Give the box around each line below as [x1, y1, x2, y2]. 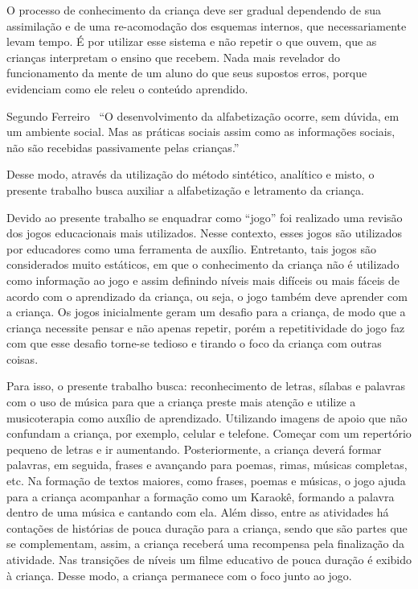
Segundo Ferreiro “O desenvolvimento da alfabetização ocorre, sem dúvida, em [6, 107, 400, 124]
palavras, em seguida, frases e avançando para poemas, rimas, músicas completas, [6, 456, 408, 473]
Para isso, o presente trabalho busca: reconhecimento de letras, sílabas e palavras [6, 377, 406, 394]
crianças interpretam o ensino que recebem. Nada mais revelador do [6, 48, 340, 65]
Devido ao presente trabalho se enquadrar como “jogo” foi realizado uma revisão [6, 208, 403, 225]
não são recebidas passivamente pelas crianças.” [6, 138, 240, 155]
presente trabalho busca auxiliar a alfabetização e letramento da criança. [6, 181, 364, 198]
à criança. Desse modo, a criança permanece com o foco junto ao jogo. [6, 566, 352, 583]
